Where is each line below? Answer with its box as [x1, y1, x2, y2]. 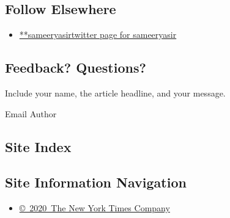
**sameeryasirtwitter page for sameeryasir [19, 28, 177, 41]
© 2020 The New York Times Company [19, 202, 170, 214]
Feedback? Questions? [5, 58, 146, 77]
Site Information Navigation [5, 173, 187, 192]
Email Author [5, 107, 57, 120]
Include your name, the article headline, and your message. [5, 87, 226, 99]
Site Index [5, 137, 72, 156]
